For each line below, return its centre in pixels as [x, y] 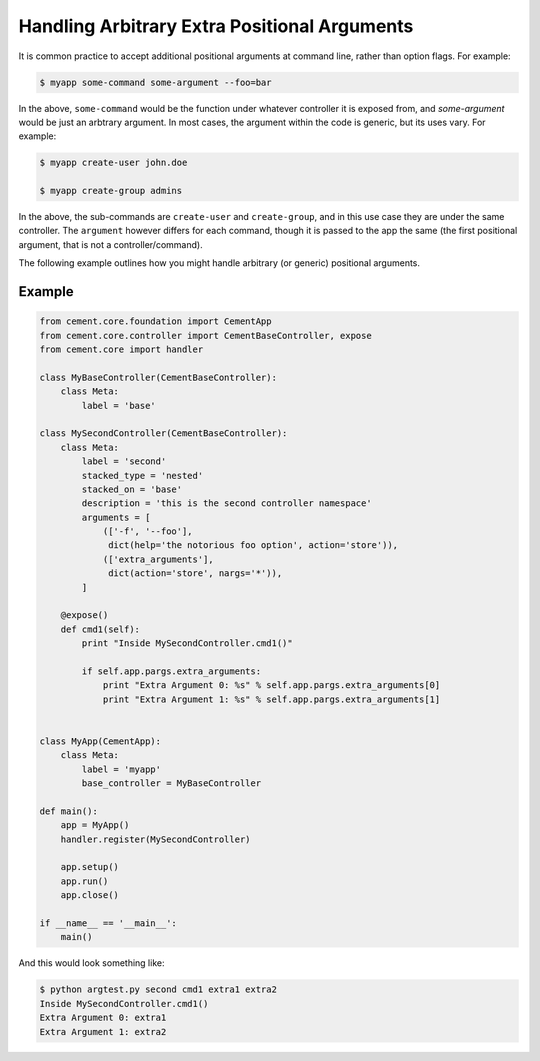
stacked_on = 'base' [132, 489]
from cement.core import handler [121, 349]
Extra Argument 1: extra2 [103, 1031]
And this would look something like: [91, 963]
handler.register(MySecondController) [155, 839]
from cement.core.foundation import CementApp [155, 321]
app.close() [90, 895]
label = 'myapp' [121, 769]
